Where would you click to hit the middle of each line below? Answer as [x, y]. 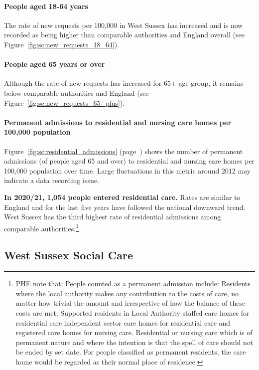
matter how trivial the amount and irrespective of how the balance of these [130, 303]
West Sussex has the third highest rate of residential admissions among [113, 217]
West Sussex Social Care [69, 255]
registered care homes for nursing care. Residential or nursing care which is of [134, 332]
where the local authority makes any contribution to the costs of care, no [127, 293]
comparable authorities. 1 [41, 227]
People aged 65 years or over [55, 64]
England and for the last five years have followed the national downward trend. [125, 207]
